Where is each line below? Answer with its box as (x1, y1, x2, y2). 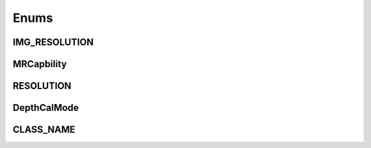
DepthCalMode (12, 102, 79, 114)
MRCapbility (12, 58, 67, 70)
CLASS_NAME (12, 124, 76, 136)
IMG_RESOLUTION (12, 36, 94, 48)
